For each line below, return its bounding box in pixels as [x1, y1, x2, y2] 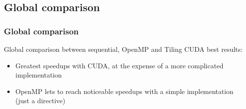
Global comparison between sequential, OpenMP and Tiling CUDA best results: [4, 44, 243, 54]
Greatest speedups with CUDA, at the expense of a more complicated [15, 60, 224, 70]
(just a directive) [15, 95, 66, 106]
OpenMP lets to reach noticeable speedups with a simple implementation [15, 86, 233, 96]
